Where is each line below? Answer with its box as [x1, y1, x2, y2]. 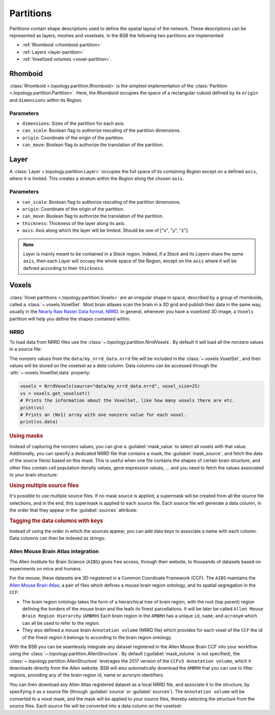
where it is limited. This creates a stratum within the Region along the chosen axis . [9, 176, 184, 182]
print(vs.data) [20, 419, 58, 425]
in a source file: [9, 346, 42, 352]
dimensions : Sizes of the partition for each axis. [22, 120, 125, 126]
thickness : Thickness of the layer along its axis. [22, 220, 126, 226]
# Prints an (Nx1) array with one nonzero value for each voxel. [20, 412, 187, 418]
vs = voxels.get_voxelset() [20, 390, 90, 396]
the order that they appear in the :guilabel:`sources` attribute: [9, 507, 137, 513]
